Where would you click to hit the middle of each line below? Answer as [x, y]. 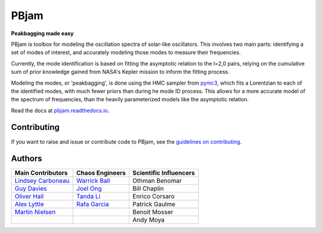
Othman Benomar [157, 181]
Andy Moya [148, 220]
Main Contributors [41, 173]
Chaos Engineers [101, 173]
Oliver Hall [29, 197]
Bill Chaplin [148, 189]
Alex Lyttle [29, 204]
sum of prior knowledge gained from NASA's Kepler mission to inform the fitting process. [120, 72]
